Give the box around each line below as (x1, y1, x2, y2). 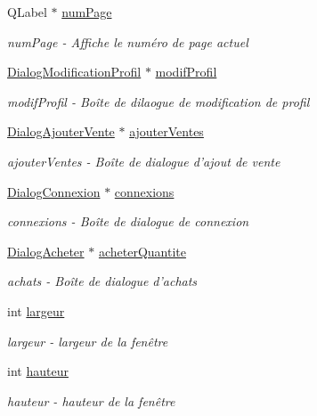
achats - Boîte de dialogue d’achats (7, 272, 198, 290)
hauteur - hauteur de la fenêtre (7, 391, 175, 410)
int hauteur (7, 362, 69, 380)
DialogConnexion (7, 182, 101, 200)
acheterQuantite (98, 241, 186, 260)
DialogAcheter (7, 241, 85, 260)
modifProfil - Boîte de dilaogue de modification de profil (7, 92, 310, 110)
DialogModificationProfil (7, 62, 142, 81)
